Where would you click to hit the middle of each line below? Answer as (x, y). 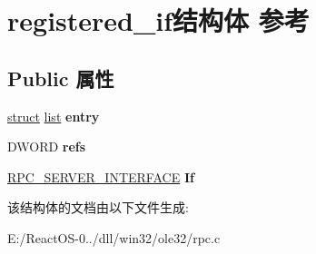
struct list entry (54, 116)
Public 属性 (61, 78)
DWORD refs (47, 147)
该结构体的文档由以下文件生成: (98, 207)
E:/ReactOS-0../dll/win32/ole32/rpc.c (114, 237)
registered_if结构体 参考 (158, 20)
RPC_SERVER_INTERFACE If (101, 176)
